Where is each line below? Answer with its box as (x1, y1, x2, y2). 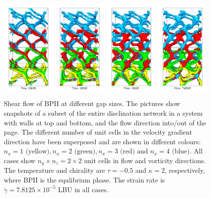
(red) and (120, 148, 148, 155)
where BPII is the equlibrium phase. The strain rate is (4, 174, 165, 184)
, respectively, (165, 165, 205, 175)
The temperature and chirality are (4, 165, 105, 175)
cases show (4, 155, 36, 165)
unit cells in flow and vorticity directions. (84, 155, 206, 165)
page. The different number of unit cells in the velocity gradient (4, 127, 192, 137)
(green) (74, 148, 96, 155)
